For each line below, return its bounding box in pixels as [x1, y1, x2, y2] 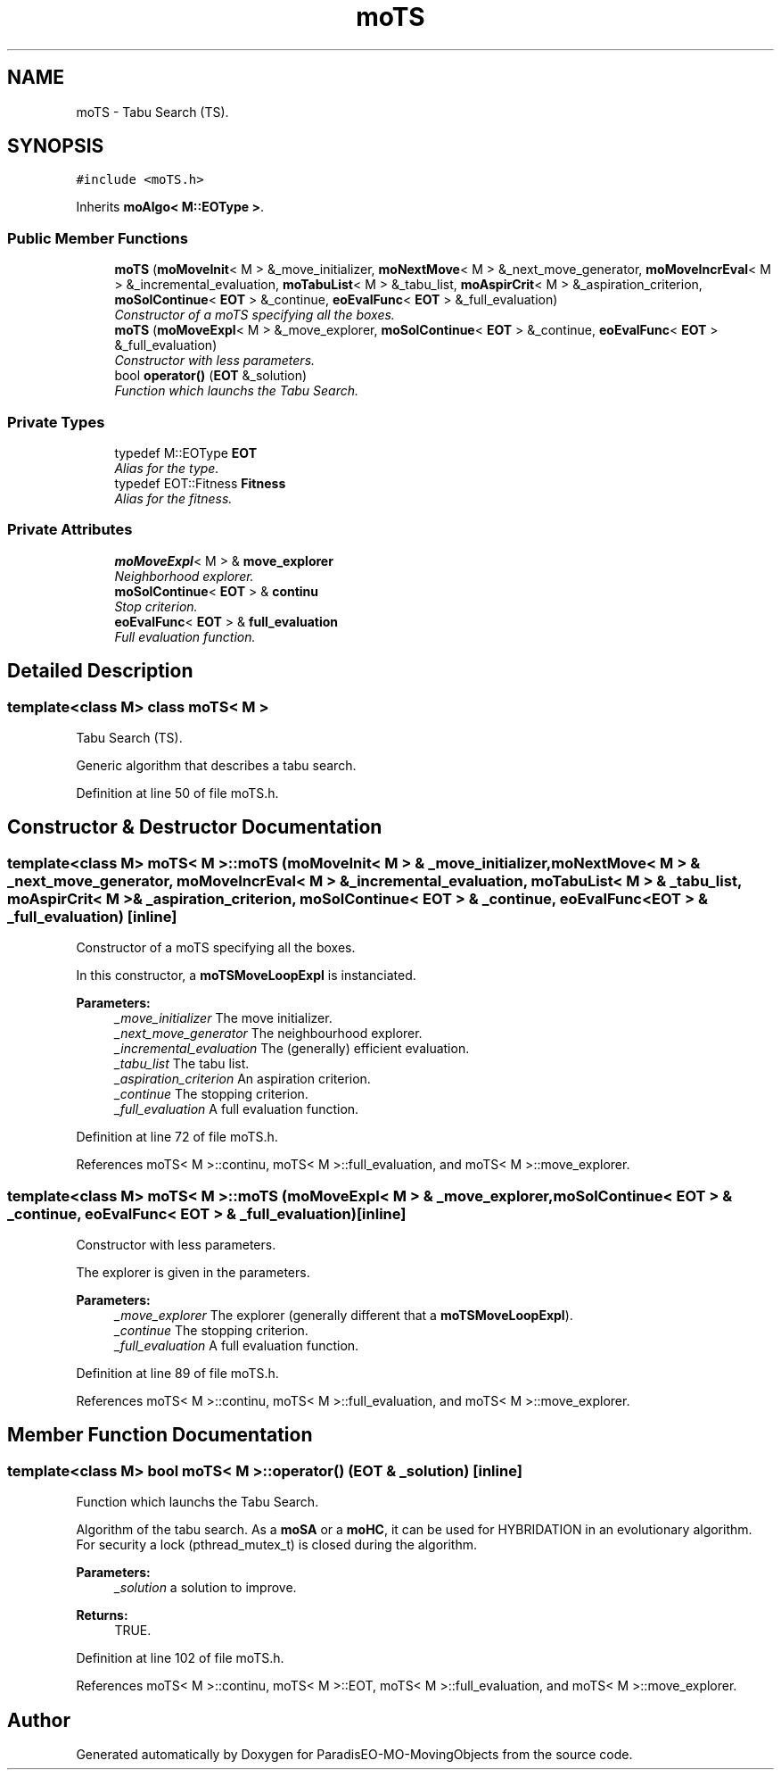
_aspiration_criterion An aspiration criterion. [114, 1071, 371, 1087]
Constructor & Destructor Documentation [7, 816, 382, 839]
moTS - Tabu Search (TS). [76, 104, 229, 120]
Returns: [76, 1607, 128, 1623]
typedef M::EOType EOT [114, 444, 258, 461]
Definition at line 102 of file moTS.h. [76, 1650, 284, 1666]
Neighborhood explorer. [114, 568, 254, 584]
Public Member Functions [7, 228, 188, 247]
